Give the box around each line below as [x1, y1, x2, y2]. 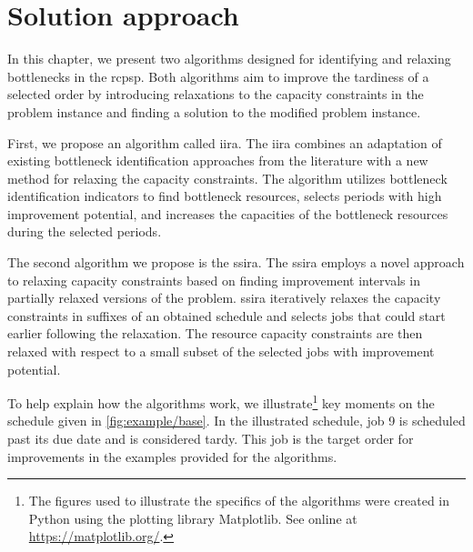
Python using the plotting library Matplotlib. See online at [28, 508, 357, 527]
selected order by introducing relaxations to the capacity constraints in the [7, 85, 424, 104]
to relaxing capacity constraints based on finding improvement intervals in [7, 270, 420, 289]
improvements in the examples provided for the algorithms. [7, 447, 337, 466]
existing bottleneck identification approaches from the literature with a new [7, 151, 428, 170]
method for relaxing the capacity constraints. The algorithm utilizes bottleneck [7, 168, 448, 187]
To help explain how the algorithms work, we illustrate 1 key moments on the [7, 391, 435, 412]
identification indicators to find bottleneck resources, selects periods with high [7, 186, 442, 206]
